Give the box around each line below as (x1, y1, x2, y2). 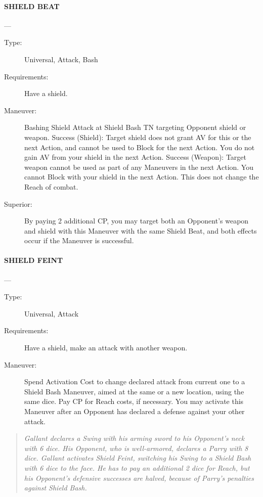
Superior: (4, 198, 32, 209)
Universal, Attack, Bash (24, 54, 98, 64)
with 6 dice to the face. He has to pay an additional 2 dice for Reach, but (24, 463, 250, 473)
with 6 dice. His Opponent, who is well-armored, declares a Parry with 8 (24, 442, 248, 453)
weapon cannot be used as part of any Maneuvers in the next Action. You (24, 161, 253, 172)
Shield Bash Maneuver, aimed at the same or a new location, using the (24, 386, 244, 396)
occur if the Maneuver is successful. (24, 235, 134, 246)
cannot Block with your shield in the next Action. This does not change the (24, 171, 259, 182)
